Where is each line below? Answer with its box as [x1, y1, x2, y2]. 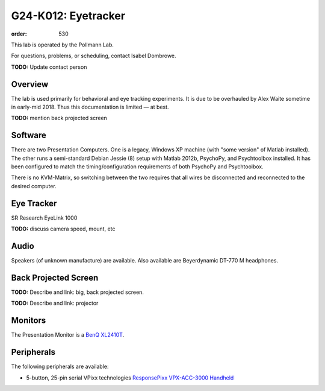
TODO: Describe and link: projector [11, 299, 99, 307]
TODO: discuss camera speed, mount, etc [11, 225, 116, 232]
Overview [11, 79, 49, 89]
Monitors [11, 316, 46, 326]
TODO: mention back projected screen [11, 115, 108, 122]
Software [11, 130, 46, 141]
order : [11, 30, 27, 37]
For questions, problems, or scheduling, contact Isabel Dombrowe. [11, 52, 177, 60]
